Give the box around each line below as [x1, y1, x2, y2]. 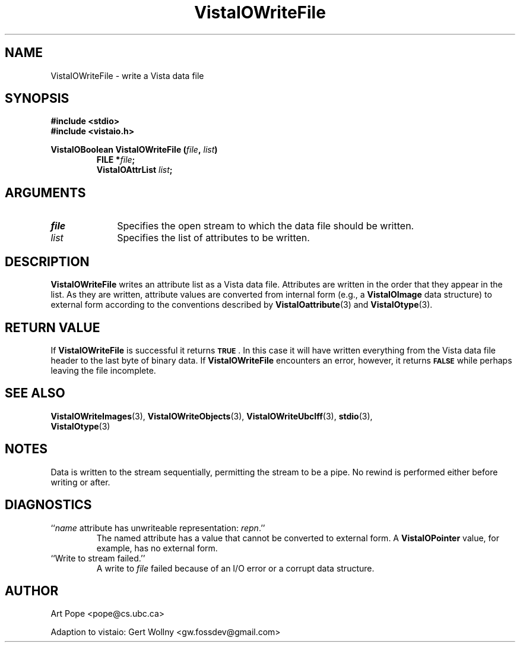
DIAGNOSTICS [5, 497, 92, 513]
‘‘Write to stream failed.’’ [50, 553, 145, 563]
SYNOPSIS [5, 91, 69, 106]
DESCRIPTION [5, 254, 90, 269]
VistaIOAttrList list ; [96, 165, 173, 175]
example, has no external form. [96, 542, 218, 553]
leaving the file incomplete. [50, 365, 156, 375]
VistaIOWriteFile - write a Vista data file [50, 70, 204, 81]
